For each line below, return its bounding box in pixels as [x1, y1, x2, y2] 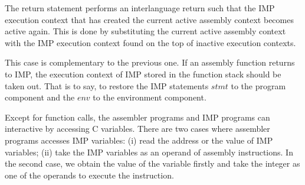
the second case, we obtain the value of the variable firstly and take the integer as [5, 157, 300, 170]
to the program [231, 79, 286, 92]
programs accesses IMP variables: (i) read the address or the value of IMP [5, 134, 273, 146]
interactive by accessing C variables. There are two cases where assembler [5, 122, 270, 135]
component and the [5, 91, 75, 103]
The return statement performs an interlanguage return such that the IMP [5, 2, 275, 14]
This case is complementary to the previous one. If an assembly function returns [5, 56, 295, 69]
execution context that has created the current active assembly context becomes [5, 13, 294, 25]
